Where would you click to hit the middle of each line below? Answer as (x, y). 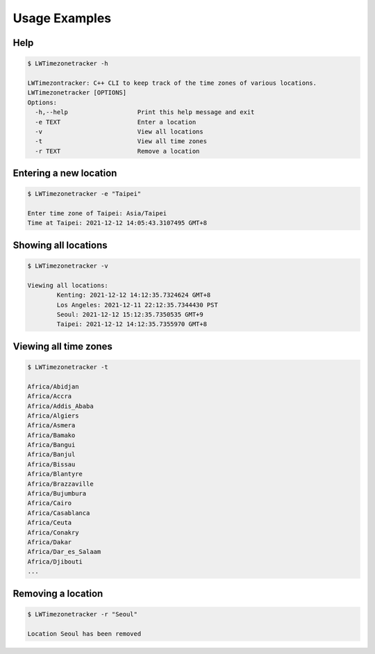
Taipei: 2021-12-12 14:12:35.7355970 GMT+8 (132, 324)
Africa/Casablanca (59, 513)
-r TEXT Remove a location (117, 151)
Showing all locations (60, 245)
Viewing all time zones (62, 346)
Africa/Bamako (51, 435)
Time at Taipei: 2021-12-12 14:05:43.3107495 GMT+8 (117, 223)
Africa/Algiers (53, 416)
